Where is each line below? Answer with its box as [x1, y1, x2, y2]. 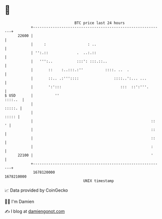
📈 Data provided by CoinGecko [4, 187, 68, 193]
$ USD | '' [4, 93, 60, 98]
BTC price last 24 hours [74, 20, 125, 25]
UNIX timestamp [83, 178, 114, 183]
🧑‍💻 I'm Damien [4, 199, 35, 204]
